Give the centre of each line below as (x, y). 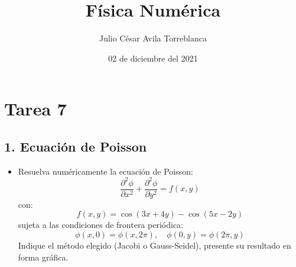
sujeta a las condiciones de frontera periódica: (100, 225)
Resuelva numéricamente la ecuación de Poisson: (105, 171)
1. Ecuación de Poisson (76, 146)
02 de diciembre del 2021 (153, 58)
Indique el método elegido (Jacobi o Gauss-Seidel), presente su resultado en (154, 245)
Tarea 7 (35, 109)
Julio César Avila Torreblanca (153, 38)
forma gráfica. (43, 257)
